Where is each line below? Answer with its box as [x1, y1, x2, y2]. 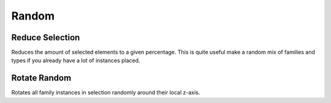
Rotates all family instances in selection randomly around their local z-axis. [11, 89, 200, 96]
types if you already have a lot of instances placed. [11, 57, 140, 64]
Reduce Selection [11, 32, 80, 43]
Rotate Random [11, 73, 72, 83]
